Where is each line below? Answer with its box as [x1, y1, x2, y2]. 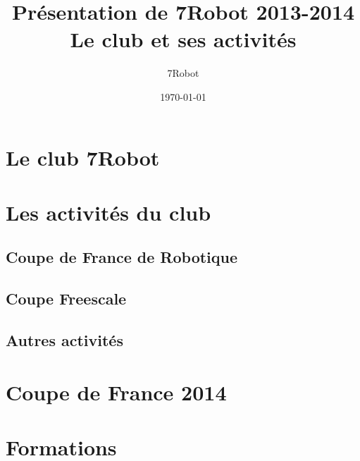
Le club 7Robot [6, 142, 160, 171]
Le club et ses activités [70, 25, 297, 54]
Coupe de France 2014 [6, 377, 227, 406]
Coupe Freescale [6, 288, 127, 309]
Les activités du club [6, 197, 211, 226]
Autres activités [6, 329, 123, 351]
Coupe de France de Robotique [6, 246, 238, 268]
